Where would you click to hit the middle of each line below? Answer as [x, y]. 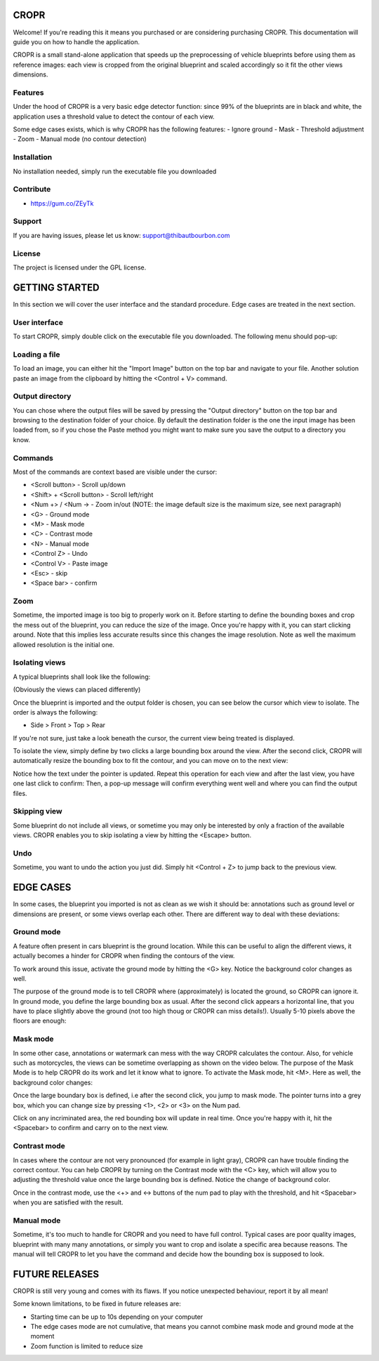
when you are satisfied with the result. [68, 1202]
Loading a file [36, 354]
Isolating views [39, 663]
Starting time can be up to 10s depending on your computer [117, 1317]
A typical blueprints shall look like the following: [82, 677]
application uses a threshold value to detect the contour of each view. [114, 117]
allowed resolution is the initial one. [64, 644]
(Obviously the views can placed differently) [77, 690]
